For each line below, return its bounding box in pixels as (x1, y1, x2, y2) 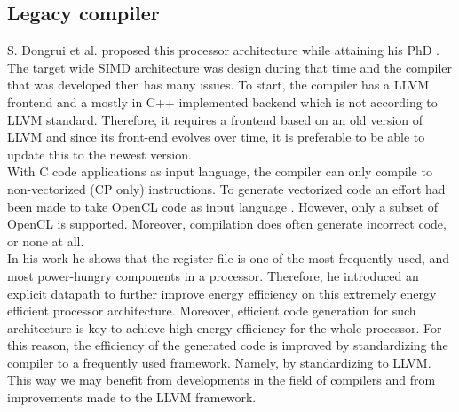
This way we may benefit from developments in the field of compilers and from (7, 370, 436, 389)
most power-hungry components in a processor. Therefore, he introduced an (7, 266, 419, 284)
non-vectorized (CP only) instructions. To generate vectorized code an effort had (7, 179, 446, 198)
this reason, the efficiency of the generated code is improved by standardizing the (7, 336, 448, 354)
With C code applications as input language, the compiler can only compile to (7, 162, 432, 181)
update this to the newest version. (7, 144, 192, 163)
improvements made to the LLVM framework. (7, 388, 257, 407)
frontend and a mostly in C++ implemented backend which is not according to (7, 92, 438, 111)
